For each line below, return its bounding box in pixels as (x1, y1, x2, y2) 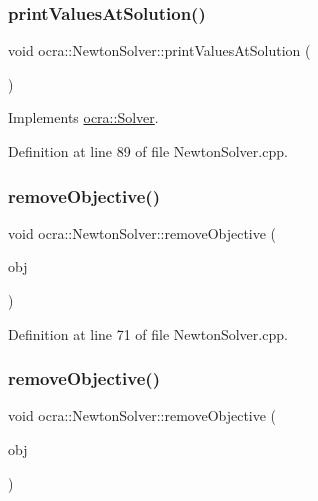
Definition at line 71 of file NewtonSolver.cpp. (8, 323, 288, 344)
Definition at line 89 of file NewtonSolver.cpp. (8, 141, 288, 161)
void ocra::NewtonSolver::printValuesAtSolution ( (8, 40, 311, 61)
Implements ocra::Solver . (8, 107, 159, 128)
